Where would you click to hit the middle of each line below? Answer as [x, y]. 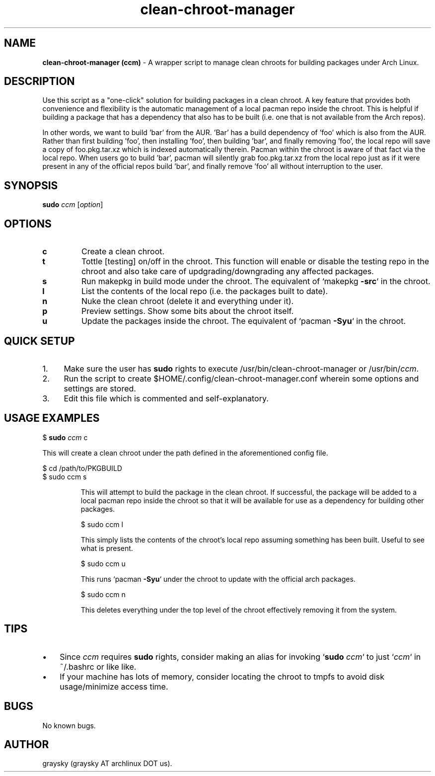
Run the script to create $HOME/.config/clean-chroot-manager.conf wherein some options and [241, 378]
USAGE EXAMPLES [52, 418]
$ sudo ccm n [103, 594]
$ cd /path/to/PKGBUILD [82, 468]
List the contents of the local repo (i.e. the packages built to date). [205, 291]
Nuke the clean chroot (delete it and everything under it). [187, 301]
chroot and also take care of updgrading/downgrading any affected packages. [227, 272]
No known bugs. [69, 725]
